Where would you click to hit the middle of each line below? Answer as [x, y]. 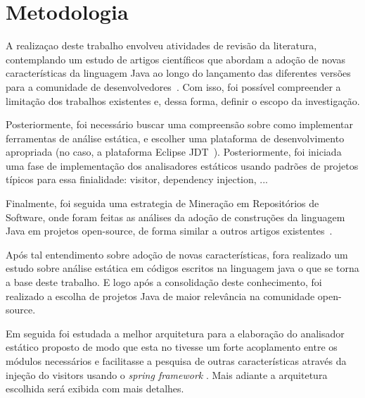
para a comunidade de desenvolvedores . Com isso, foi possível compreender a [173, 86]
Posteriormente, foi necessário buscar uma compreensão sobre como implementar [179, 124]
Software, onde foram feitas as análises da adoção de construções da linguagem [175, 217]
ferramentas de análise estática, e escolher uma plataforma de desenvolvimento [175, 138]
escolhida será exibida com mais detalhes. [95, 388]
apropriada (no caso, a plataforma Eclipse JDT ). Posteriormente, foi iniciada [174, 152]
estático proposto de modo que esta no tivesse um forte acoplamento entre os [172, 347]
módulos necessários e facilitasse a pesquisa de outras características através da [176, 361]
